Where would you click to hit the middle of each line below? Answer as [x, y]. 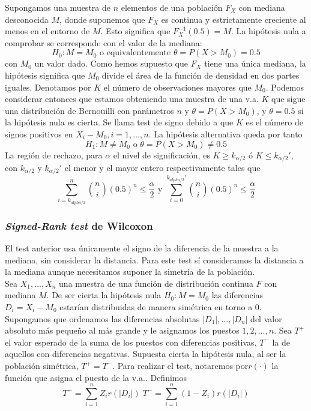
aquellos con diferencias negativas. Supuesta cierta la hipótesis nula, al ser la [146, 354]
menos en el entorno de [47, 31]
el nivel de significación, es [162, 154]
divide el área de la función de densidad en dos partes [201, 75]
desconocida [27, 19]
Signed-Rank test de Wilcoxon [79, 225]
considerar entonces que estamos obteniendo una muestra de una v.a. [132, 99]
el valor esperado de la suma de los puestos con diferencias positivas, [131, 342]
